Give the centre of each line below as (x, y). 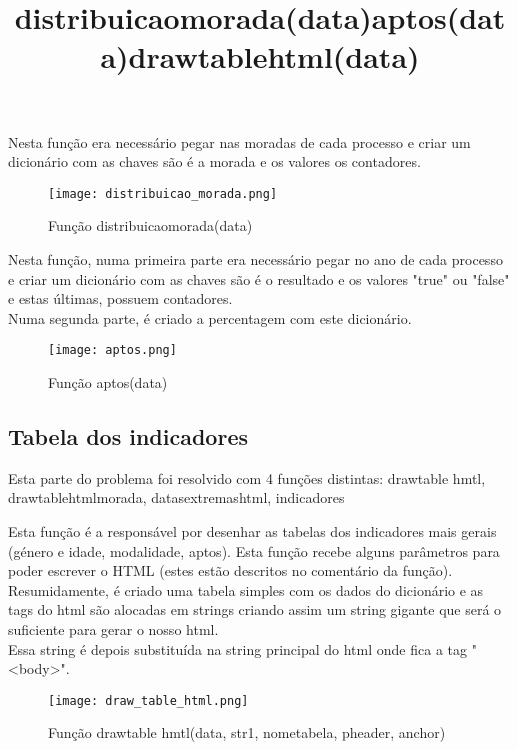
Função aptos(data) (108, 382)
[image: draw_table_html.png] (148, 700)
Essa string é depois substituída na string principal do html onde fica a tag (237, 648)
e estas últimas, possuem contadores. (120, 298)
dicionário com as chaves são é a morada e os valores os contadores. (214, 161)
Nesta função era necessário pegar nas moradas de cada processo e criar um (239, 141)
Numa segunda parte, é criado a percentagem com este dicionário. (210, 317)
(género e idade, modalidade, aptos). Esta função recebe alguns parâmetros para (254, 550)
